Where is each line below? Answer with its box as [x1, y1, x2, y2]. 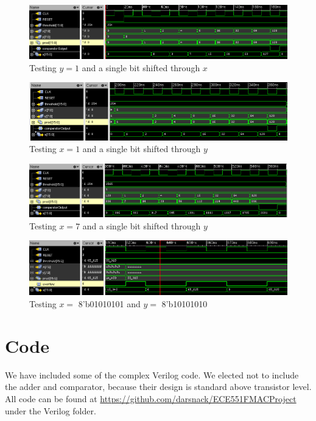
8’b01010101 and [78, 297, 141, 310]
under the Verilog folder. [5, 404, 96, 417]
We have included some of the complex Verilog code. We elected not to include [5, 368, 299, 381]
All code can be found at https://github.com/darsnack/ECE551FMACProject [5, 392, 297, 405]
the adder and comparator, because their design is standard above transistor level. [5, 380, 312, 393]
